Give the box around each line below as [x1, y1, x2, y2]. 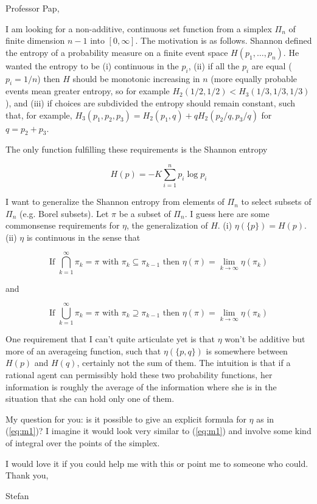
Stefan [5, 489, 29, 502]
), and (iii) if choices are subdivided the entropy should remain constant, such [5, 96, 296, 109]
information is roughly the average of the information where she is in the [5, 380, 277, 393]
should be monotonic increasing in [72, 72, 200, 85]
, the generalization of [127, 219, 208, 232]
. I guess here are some [184, 207, 270, 219]
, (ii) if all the [188, 59, 240, 72]
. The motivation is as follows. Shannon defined [135, 34, 312, 47]
